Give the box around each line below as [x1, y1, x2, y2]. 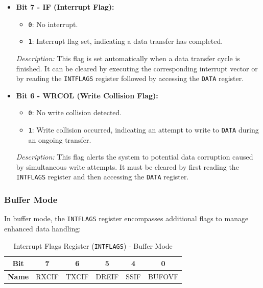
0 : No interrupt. [28, 18, 78, 29]
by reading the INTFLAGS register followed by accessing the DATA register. [16, 73, 244, 84]
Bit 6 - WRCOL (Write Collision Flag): [16, 90, 158, 100]
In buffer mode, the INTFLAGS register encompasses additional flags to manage [4, 213, 249, 224]
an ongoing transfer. [28, 134, 91, 145]
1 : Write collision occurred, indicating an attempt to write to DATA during [28, 124, 259, 135]
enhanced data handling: [4, 223, 81, 233]
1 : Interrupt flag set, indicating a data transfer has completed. [28, 36, 223, 46]
